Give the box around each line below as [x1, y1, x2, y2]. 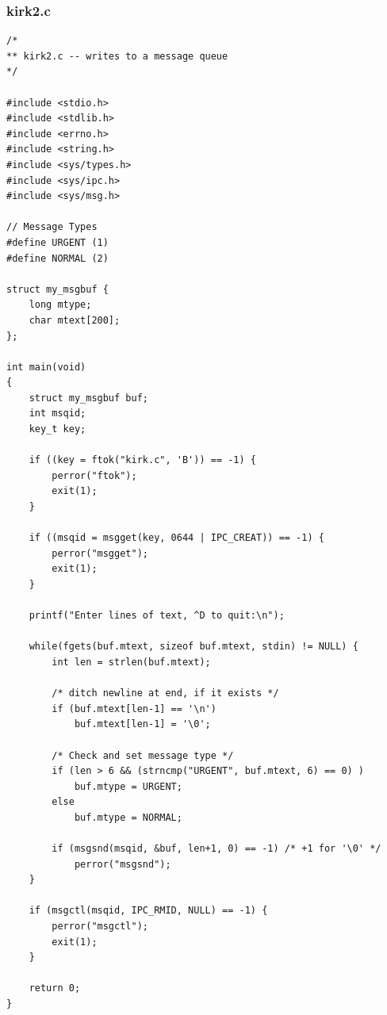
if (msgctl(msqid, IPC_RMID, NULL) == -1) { [29, 905, 268, 917]
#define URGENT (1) [6, 236, 109, 248]
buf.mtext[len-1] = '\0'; [74, 718, 211, 730]
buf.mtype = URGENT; [74, 780, 182, 792]
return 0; [29, 982, 81, 994]
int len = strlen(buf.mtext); [52, 656, 211, 668]
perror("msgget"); [52, 547, 148, 559]
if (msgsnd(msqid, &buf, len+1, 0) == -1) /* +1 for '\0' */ [52, 843, 381, 855]
